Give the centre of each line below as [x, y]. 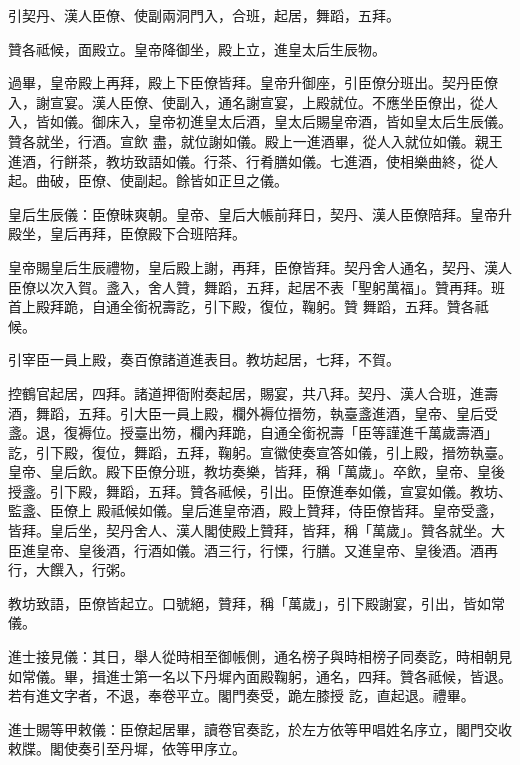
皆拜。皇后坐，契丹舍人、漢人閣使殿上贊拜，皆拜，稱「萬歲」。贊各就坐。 [249, 530]
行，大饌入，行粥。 [71, 569]
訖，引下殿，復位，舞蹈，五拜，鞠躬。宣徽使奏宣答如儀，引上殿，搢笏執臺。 [260, 451]
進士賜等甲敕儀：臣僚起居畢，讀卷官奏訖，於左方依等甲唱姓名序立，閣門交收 [260, 728]
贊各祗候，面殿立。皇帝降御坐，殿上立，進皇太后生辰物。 [197, 48]
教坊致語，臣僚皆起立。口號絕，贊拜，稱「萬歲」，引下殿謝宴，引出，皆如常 [256, 602]
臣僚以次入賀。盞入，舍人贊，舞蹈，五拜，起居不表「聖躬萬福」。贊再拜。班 [256, 286]
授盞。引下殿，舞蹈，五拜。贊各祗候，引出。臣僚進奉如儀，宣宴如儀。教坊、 [260, 490]
